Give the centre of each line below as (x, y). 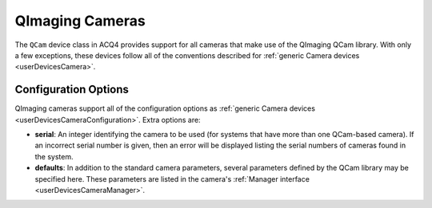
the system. (54, 156)
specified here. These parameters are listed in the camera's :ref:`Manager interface (172, 179)
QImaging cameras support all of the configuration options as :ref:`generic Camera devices (165, 108)
